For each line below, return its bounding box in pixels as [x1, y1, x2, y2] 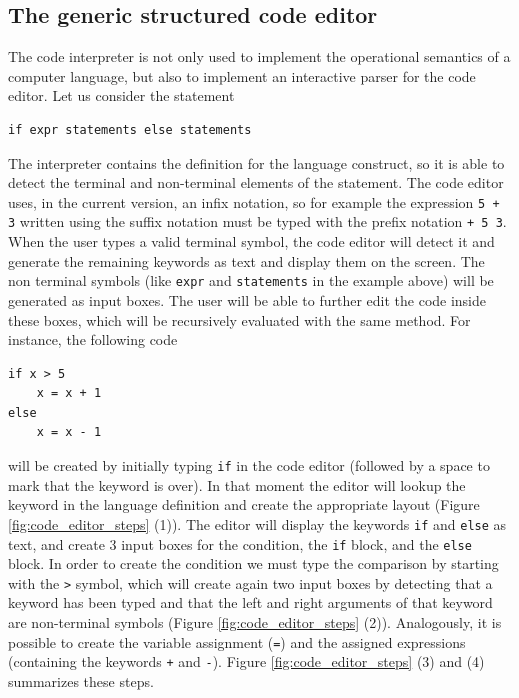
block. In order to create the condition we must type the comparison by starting [8, 553, 499, 574]
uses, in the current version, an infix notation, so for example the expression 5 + [8, 191, 500, 212]
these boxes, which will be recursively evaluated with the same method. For [8, 309, 471, 330]
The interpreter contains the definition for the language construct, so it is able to [8, 152, 505, 173]
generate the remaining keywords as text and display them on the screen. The [8, 250, 485, 271]
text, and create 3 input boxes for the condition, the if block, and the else [8, 533, 472, 554]
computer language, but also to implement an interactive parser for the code [8, 65, 476, 86]
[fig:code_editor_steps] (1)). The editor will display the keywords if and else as [8, 513, 507, 534]
